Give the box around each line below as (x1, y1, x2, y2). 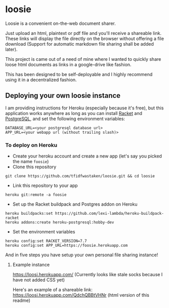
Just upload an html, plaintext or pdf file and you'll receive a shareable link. (5, 30, 162, 36)
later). (5, 46, 18, 52)
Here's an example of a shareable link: (12, 287, 93, 293)
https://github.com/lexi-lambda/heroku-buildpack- (55, 211, 164, 216)
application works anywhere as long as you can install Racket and (5, 110, 143, 116)
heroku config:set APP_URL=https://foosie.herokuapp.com (5, 243, 128, 248)
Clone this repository (12, 164, 57, 170)
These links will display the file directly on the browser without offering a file (5, 35, 164, 42)
